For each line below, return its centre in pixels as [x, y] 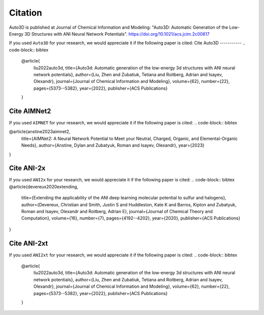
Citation [26, 13]
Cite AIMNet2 [30, 111]
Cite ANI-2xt [29, 243]
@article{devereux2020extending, [44, 187]
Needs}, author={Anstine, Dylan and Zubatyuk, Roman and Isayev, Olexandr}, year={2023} [113, 145]
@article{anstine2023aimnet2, [40, 132]
